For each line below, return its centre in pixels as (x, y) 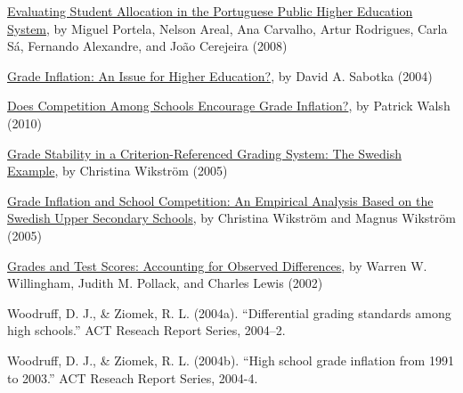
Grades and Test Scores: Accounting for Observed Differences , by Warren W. (217, 265)
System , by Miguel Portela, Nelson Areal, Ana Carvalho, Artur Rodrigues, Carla (227, 28)
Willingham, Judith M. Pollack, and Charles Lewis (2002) (165, 283)
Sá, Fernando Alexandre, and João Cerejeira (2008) (147, 46)
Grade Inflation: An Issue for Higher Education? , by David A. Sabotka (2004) (220, 75)
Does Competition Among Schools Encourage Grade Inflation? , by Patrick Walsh (229, 106)
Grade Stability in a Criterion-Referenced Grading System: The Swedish (204, 153)
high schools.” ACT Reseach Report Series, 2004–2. (146, 330)
